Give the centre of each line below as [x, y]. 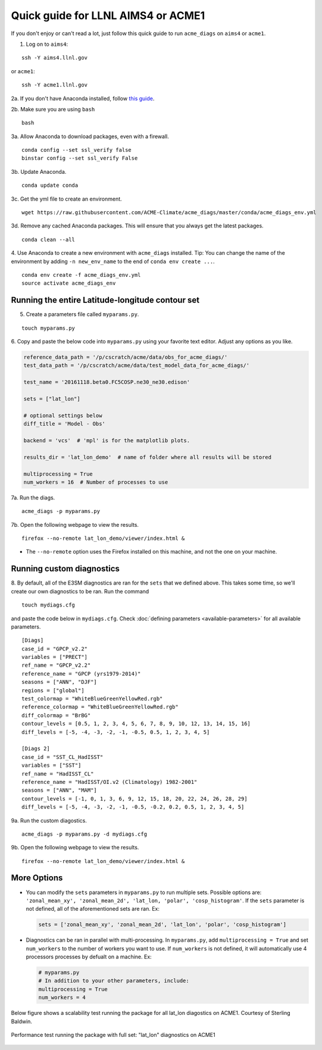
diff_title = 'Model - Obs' [64, 424]
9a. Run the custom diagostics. [49, 820]
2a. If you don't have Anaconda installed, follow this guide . [83, 98]
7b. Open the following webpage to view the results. [75, 524]
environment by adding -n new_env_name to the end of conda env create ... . [113, 261]
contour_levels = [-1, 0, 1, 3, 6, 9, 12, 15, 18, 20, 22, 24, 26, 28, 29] [135, 799]
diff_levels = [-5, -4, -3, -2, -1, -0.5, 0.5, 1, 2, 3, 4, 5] [116, 732]
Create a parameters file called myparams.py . [82, 314]
